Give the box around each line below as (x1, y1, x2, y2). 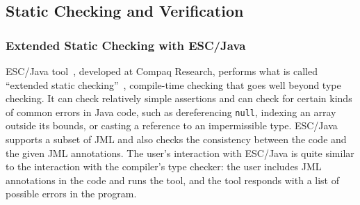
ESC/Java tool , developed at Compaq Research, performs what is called (6, 64, 318, 78)
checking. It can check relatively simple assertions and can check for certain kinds (6, 91, 352, 106)
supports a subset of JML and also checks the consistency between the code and (6, 132, 347, 147)
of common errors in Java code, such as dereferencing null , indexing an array (6, 104, 336, 119)
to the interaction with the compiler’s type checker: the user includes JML (6, 159, 322, 174)
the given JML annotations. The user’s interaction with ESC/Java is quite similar (6, 145, 354, 160)
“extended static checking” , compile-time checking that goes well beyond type (6, 77, 341, 92)
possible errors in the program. (6, 186, 137, 201)
